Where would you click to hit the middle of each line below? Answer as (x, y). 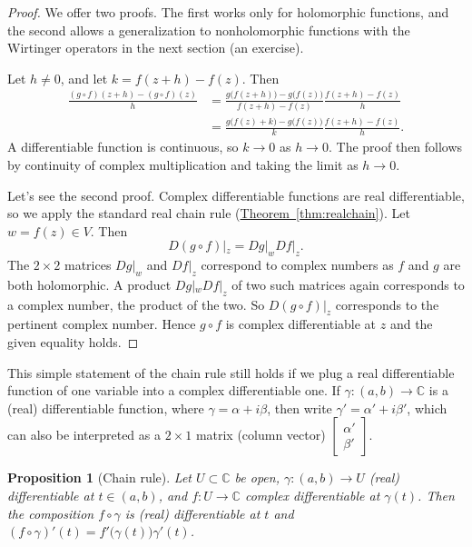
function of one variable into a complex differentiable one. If (174, 390)
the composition (51, 513)
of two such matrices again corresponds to (348, 284)
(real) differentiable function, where (106, 408)
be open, (257, 477)
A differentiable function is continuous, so (123, 147)
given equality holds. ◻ (73, 342)
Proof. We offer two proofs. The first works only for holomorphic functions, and (228, 12)
